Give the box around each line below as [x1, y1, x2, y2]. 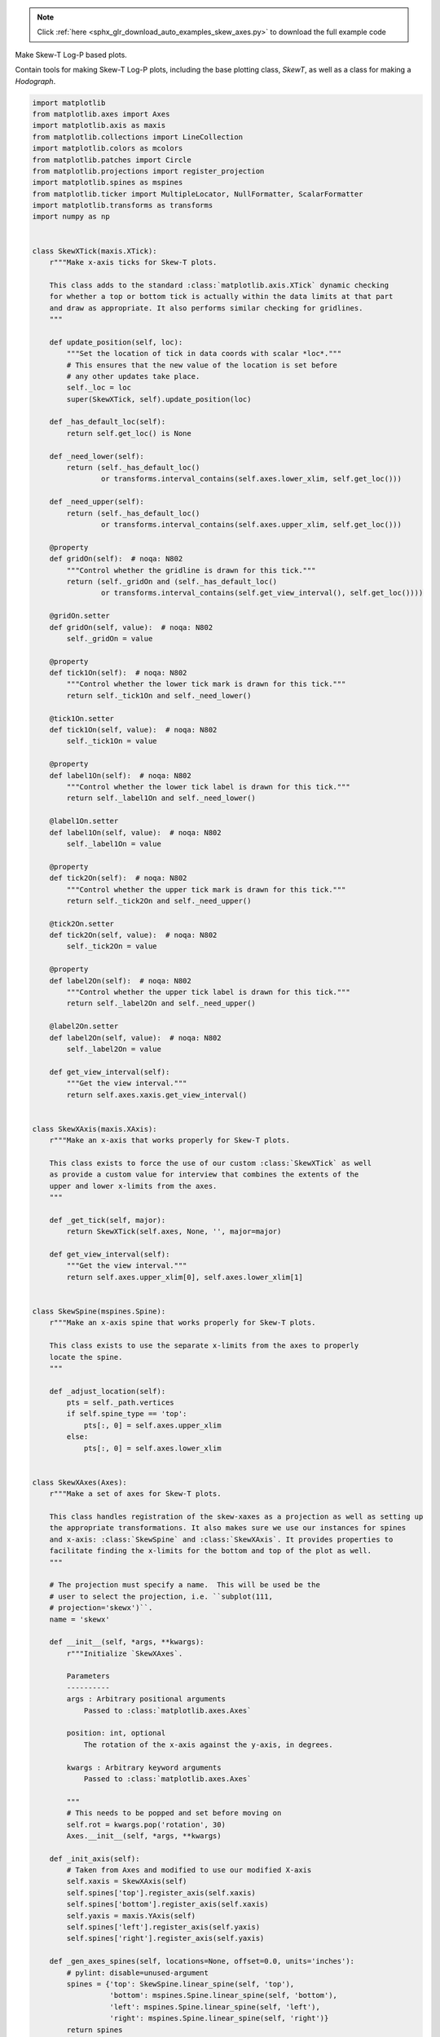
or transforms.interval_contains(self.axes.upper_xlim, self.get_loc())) [100, 520, 403, 529]
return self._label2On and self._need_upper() [66, 999, 256, 1008]
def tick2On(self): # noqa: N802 [49, 873, 187, 883]
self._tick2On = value [66, 942, 158, 951]
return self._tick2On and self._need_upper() [66, 896, 252, 905]
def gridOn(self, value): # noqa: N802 [49, 623, 213, 631]
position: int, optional [66, 1728, 166, 1738]
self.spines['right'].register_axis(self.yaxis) [66, 1934, 265, 1943]
